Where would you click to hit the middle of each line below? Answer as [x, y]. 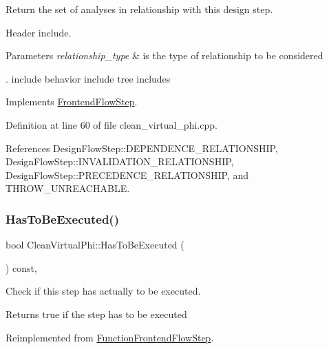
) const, [21, 267]
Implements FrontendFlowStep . [72, 102]
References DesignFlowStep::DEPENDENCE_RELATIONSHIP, [142, 148]
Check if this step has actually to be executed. [103, 291]
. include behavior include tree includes [88, 78]
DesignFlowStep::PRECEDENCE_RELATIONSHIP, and [127, 174]
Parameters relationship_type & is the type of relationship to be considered [164, 55]
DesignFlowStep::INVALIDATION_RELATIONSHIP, [120, 161]
